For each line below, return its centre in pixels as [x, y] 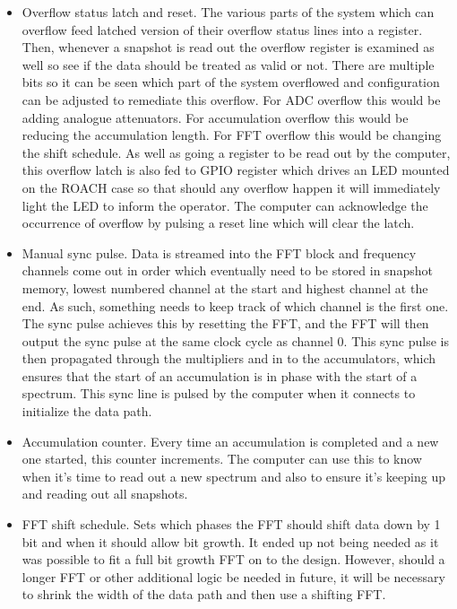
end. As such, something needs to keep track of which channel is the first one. [235, 305]
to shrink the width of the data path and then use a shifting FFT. [204, 594]
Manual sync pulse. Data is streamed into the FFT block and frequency [219, 252]
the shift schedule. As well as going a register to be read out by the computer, [236, 152]
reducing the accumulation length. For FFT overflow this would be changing [232, 135]
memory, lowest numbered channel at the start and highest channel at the [225, 287]
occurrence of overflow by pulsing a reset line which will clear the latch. [218, 223]
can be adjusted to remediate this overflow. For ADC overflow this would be [231, 99]
